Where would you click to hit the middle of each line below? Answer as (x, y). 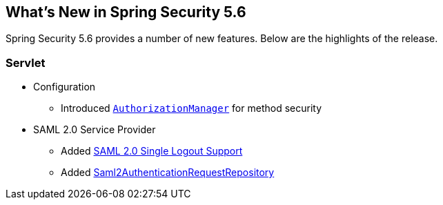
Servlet (26, 62)
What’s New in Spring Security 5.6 (126, 12)
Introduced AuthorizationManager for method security (191, 108)
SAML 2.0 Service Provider (95, 130)
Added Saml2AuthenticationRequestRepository (168, 173)
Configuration (65, 87)
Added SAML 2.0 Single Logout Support (152, 151)
